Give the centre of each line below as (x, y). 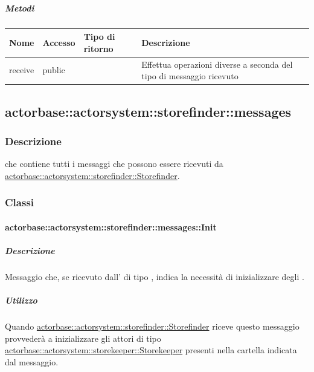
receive (22, 70)
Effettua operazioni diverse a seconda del (217, 64)
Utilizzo (21, 300)
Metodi (20, 8)
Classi (20, 202)
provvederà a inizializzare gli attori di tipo (83, 338)
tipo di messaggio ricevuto (190, 76)
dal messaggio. (32, 361)
